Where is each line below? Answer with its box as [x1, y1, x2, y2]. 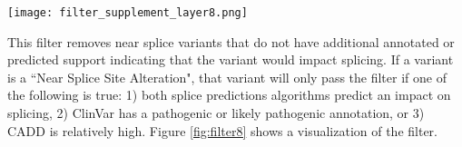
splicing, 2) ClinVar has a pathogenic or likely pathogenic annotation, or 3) [7, 103, 425, 122]
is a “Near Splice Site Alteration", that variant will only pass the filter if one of [7, 67, 447, 86]
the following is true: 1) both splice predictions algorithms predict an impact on [7, 85, 451, 104]
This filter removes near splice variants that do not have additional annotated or [7, 32, 455, 51]
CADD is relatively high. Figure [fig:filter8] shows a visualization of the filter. [7, 121, 437, 140]
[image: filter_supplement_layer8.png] [7, 6, 248, 19]
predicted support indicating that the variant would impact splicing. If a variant [7, 50, 454, 69]
